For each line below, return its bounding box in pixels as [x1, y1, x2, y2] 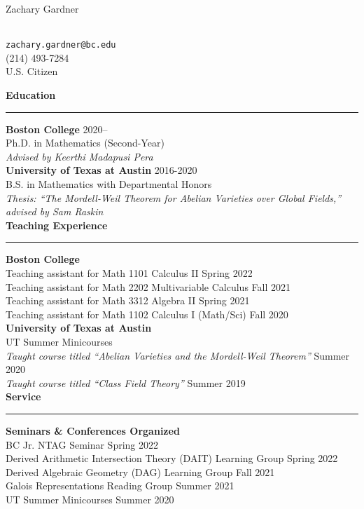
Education [6, 88, 56, 102]
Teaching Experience [6, 217, 108, 232]
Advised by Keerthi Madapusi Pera [6, 149, 153, 163]
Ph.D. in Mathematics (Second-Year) [6, 135, 164, 150]
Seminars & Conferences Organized [6, 423, 180, 437]
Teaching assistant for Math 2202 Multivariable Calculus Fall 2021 [6, 279, 290, 294]
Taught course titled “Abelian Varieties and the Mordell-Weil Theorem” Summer [6, 348, 350, 362]
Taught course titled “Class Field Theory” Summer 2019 [6, 375, 246, 390]
